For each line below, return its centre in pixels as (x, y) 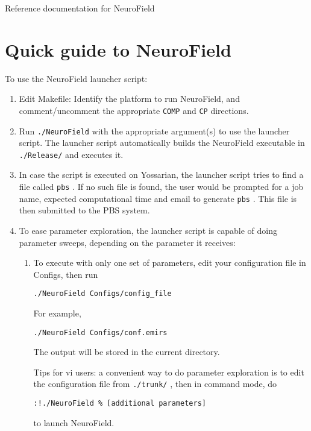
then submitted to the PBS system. (84, 210)
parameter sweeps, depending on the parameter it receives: (127, 242)
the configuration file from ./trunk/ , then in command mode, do (155, 384)
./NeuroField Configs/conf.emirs (100, 332)
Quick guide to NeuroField (118, 49)
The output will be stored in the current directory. (127, 352)
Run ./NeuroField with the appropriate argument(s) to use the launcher (154, 131)
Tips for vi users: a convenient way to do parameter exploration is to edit (169, 372)
